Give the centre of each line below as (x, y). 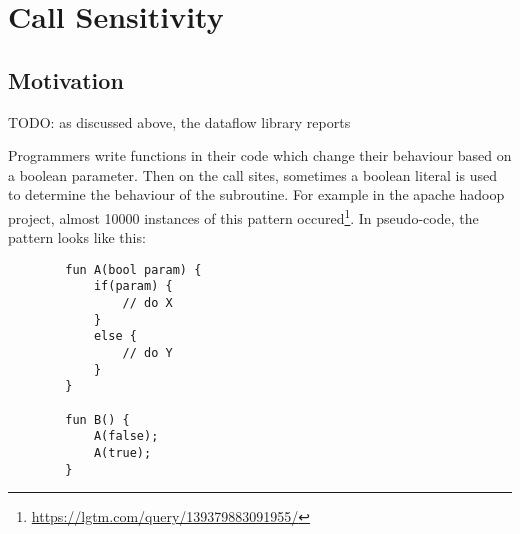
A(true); (122, 453)
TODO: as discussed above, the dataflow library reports (179, 121)
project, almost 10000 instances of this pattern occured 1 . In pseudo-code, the (243, 216)
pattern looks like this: (77, 237)
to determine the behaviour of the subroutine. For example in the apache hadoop (256, 194)
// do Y (147, 353)
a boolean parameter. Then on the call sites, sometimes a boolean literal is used (252, 174)
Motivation (66, 79)
